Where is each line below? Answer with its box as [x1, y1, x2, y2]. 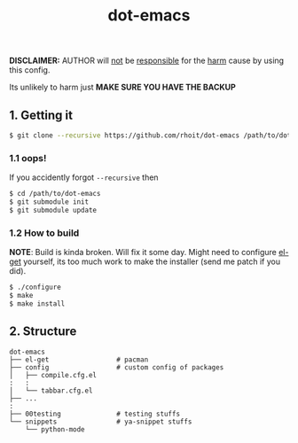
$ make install [9, 299, 66, 308]
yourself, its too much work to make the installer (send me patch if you [23, 256, 281, 267]
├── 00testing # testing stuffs [9, 409, 180, 418]
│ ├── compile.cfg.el [9, 370, 98, 379]
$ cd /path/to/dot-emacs [9, 190, 101, 198]
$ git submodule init [9, 198, 90, 206]
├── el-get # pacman [9, 355, 149, 364]
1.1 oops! [9, 152, 47, 164]
